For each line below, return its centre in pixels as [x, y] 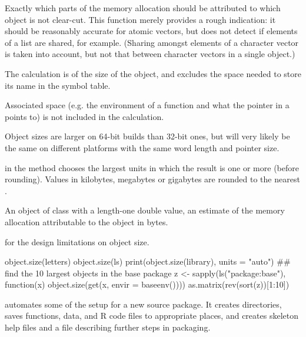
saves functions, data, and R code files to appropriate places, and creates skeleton [152, 316]
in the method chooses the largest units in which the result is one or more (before [152, 167]
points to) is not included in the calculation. [84, 116]
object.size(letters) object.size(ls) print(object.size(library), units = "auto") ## [148, 261]
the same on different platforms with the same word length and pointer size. [142, 147]
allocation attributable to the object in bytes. [87, 221]
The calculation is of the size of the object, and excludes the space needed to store [153, 73]
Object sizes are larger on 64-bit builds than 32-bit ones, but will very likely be [147, 136]
